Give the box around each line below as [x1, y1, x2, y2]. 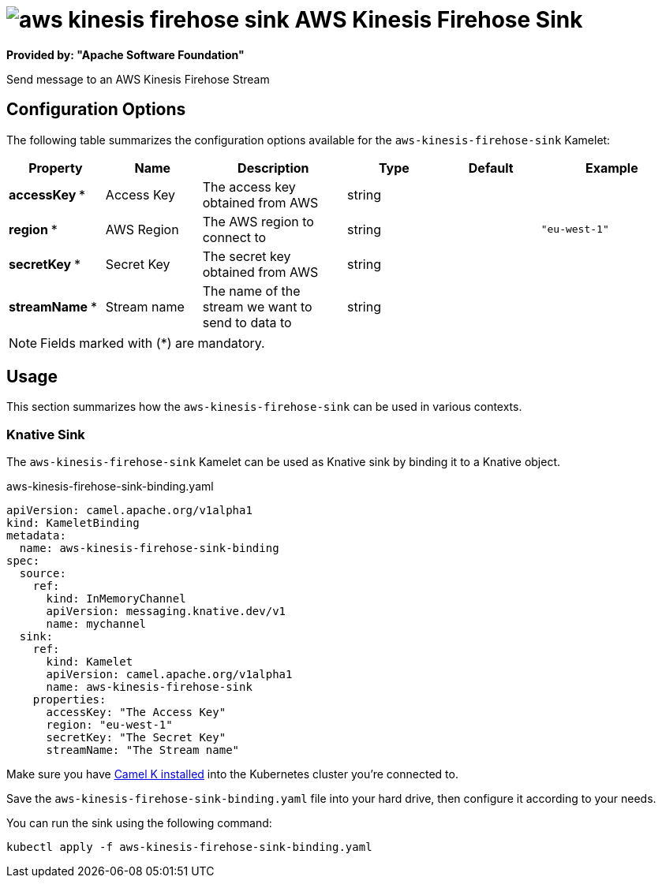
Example [585, 159, 638, 176]
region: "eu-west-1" [46, 718, 173, 732]
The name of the [202, 282, 301, 299]
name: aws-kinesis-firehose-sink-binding [19, 542, 279, 555]
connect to [202, 229, 267, 245]
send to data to [202, 314, 292, 330]
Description [237, 159, 309, 176]
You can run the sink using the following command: [6, 816, 272, 830]
